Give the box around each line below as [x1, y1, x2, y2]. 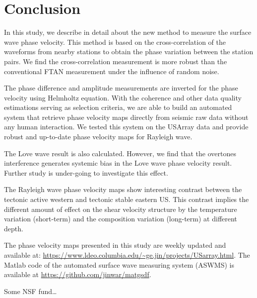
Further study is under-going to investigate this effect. [4, 167, 168, 178]
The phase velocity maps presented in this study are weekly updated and [4, 240, 226, 250]
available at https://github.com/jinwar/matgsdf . [4, 269, 151, 280]
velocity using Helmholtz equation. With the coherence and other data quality [4, 92, 242, 102]
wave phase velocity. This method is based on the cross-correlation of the [4, 36, 226, 47]
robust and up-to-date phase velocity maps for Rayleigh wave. [4, 131, 193, 142]
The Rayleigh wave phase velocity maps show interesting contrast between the [4, 184, 242, 195]
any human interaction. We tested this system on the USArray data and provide [4, 121, 249, 132]
